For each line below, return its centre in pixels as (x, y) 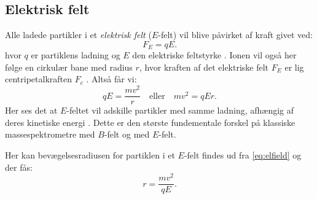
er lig (294, 67)
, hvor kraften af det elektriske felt (204, 67)
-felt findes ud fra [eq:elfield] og (243, 154)
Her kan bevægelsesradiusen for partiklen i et (90, 154)
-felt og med (127, 134)
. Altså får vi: (112, 79)
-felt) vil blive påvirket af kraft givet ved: (235, 35)
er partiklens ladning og (76, 55)
